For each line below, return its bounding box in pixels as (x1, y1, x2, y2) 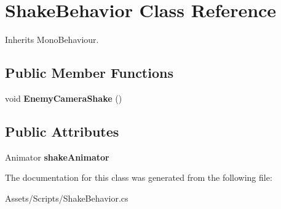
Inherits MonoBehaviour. (5, 33, 99, 46)
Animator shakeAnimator (5, 150, 109, 163)
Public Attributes (5, 121, 119, 140)
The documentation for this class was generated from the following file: (5, 171, 272, 184)
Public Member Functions (5, 63, 173, 82)
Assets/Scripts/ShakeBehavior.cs (5, 191, 129, 204)
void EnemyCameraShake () (5, 91, 122, 104)
